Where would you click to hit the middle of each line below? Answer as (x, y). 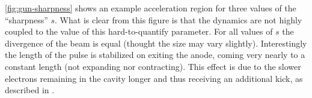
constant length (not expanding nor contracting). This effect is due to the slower (153, 66)
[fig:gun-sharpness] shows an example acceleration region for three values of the (151, 8)
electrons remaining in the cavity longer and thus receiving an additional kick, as (154, 78)
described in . (30, 90)
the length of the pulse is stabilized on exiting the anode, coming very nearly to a (155, 55)
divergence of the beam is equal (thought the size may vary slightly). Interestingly (156, 43)
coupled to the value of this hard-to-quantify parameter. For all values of (139, 31)
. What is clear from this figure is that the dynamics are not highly (179, 19)
